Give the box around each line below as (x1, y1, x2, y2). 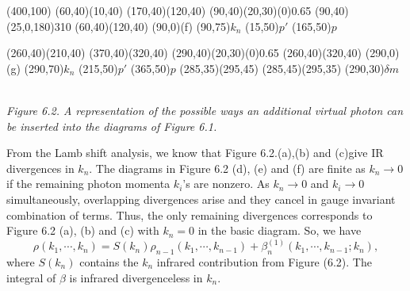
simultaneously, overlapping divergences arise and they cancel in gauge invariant (6, 190, 396, 207)
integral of (6, 269, 56, 285)
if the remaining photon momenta (6, 175, 171, 192)
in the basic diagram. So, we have (197, 222, 362, 239)
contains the (79, 253, 139, 270)
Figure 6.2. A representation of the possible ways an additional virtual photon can (6, 101, 404, 118)
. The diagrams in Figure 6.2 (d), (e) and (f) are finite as (89, 159, 366, 176)
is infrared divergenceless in (69, 269, 203, 285)
